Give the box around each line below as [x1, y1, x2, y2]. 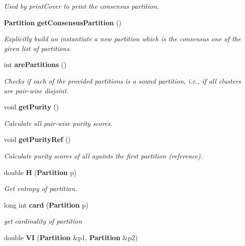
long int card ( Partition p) [4, 199, 88, 210]
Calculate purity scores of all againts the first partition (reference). [4, 150, 203, 160]
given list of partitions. [4, 43, 71, 53]
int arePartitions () [4, 59, 67, 70]
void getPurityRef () [4, 134, 71, 144]
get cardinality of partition [4, 216, 82, 226]
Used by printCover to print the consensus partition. [4, 1, 159, 11]
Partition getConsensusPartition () [4, 17, 122, 27]
